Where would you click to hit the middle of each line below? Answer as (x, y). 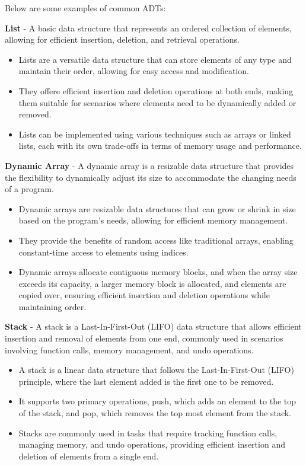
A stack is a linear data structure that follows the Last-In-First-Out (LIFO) (156, 370)
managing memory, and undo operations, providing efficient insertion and (152, 444)
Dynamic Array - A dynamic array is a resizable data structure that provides (149, 165)
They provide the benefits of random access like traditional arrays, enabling (156, 240)
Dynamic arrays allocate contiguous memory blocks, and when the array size (158, 272)
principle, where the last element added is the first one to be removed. (146, 381)
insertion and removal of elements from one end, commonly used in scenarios (144, 338)
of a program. (29, 189)
